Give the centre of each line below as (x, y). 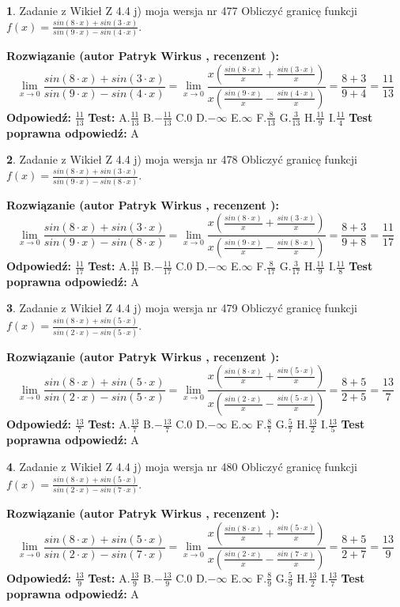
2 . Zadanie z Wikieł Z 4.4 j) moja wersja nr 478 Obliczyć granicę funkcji (182, 159)
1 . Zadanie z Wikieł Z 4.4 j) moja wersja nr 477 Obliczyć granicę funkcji (182, 10)
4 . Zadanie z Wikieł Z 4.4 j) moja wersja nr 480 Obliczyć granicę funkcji (182, 467)
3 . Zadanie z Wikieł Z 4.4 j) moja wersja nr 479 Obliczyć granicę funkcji (182, 308)
